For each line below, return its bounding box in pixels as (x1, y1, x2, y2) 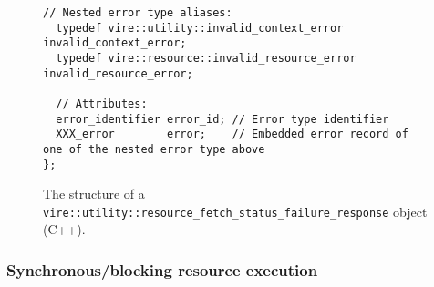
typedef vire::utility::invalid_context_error (56, 21, 344, 35)
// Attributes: (56, 97, 148, 110)
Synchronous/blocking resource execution (6, 258, 318, 281)
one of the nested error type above (43, 142, 265, 156)
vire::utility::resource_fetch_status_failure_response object (43, 201, 428, 220)
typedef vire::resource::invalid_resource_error (56, 51, 356, 65)
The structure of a (43, 184, 145, 203)
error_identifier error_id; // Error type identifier (56, 112, 389, 126)
